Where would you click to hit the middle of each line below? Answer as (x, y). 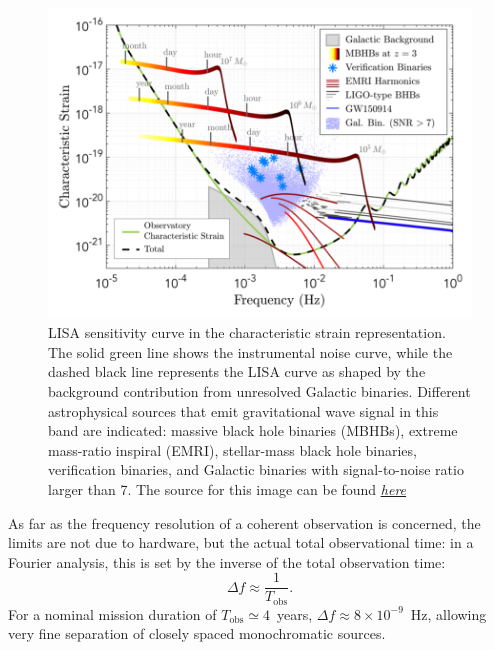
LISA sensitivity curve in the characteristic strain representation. (247, 332)
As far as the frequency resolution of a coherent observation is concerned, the (244, 522)
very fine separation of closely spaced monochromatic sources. (197, 633)
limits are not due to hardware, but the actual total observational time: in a (241, 542)
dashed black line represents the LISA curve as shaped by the (237, 371)
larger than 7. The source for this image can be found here (227, 488)
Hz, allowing (448, 613)
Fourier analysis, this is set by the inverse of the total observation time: (227, 561)
